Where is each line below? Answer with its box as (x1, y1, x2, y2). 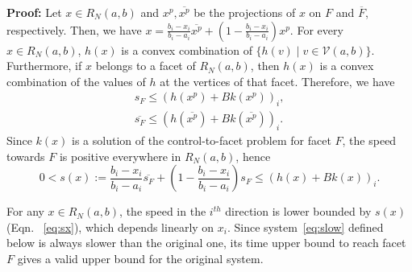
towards (6, 147, 45, 164)
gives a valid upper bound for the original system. (17, 250, 264, 266)
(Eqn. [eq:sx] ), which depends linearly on (6, 218, 214, 235)
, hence (235, 147, 271, 164)
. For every (289, 21, 343, 38)
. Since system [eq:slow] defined (227, 218, 384, 235)
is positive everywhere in (59, 147, 181, 164)
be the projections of (194, 4, 296, 20)
